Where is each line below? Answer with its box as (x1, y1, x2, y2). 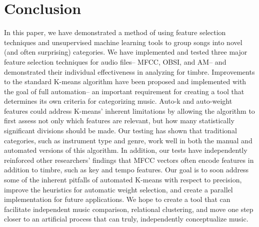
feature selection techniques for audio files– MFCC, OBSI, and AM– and (4, 56, 226, 67)
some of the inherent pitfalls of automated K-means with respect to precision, (4, 174, 242, 185)
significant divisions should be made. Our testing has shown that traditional (4, 125, 237, 136)
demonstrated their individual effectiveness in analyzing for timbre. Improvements (4, 66, 255, 77)
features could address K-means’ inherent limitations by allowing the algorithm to (4, 105, 255, 116)
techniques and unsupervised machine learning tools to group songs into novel (4, 37, 242, 47)
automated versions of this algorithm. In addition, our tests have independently (4, 145, 247, 155)
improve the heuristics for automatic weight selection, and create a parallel (4, 184, 233, 194)
